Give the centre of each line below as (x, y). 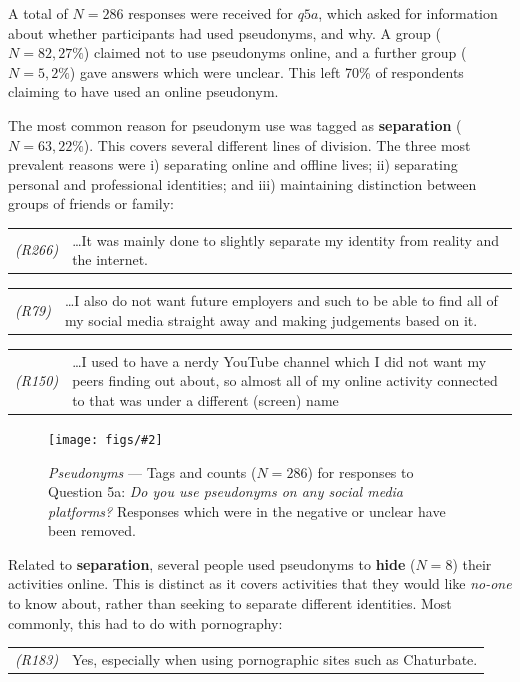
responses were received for (210, 13)
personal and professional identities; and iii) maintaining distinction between (242, 183)
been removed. (92, 530)
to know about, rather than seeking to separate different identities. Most (230, 603)
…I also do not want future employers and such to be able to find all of (281, 300)
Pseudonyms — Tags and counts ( (152, 471)
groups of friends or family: (91, 203)
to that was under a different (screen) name (205, 399)
